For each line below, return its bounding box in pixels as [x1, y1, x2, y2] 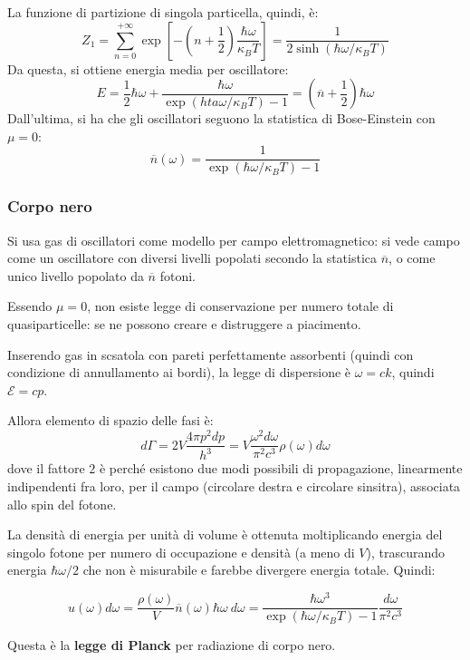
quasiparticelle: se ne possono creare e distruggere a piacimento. [7, 315, 361, 334]
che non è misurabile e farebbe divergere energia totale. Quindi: [82, 560, 436, 579]
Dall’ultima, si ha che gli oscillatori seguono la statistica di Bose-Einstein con [7, 109, 436, 128]
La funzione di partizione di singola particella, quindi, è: [7, 3, 319, 21]
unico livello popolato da [7, 266, 144, 285]
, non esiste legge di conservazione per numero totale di [87, 296, 394, 315]
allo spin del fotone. [7, 494, 117, 513]
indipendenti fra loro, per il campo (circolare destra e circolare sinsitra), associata [7, 477, 461, 496]
